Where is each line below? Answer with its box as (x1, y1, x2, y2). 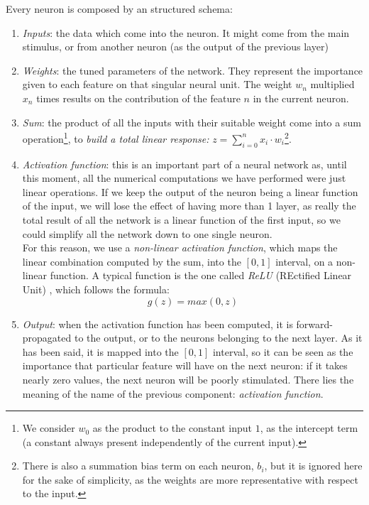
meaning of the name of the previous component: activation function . (22, 386, 324, 401)
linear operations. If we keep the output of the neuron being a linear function (22, 184, 358, 199)
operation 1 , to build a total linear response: (22, 129, 209, 146)
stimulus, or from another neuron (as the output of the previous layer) (22, 39, 329, 54)
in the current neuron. (253, 90, 349, 105)
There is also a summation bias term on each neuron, (22, 458, 254, 473)
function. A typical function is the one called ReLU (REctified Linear (50, 268, 352, 283)
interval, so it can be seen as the (212, 344, 353, 359)
